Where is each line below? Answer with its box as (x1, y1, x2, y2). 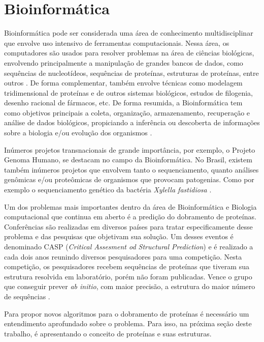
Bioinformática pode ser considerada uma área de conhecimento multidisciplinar (4, 27, 253, 38)
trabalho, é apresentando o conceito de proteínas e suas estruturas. (4, 328, 212, 338)
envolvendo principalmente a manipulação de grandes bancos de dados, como (4, 57, 243, 68)
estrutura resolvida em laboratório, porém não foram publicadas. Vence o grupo (4, 271, 252, 281)
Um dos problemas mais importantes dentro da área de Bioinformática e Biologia (4, 201, 257, 212)
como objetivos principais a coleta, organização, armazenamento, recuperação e (4, 107, 250, 118)
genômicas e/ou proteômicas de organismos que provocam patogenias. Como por (4, 174, 254, 185)
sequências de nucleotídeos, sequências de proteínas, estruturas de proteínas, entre (4, 67, 259, 78)
